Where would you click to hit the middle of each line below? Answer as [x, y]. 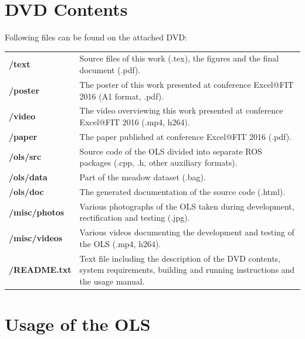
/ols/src [25, 157]
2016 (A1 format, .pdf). [122, 96]
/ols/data [28, 177]
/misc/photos [37, 212]
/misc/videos [36, 237]
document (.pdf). [110, 70]
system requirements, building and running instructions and [187, 270]
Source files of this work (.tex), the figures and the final [179, 58]
